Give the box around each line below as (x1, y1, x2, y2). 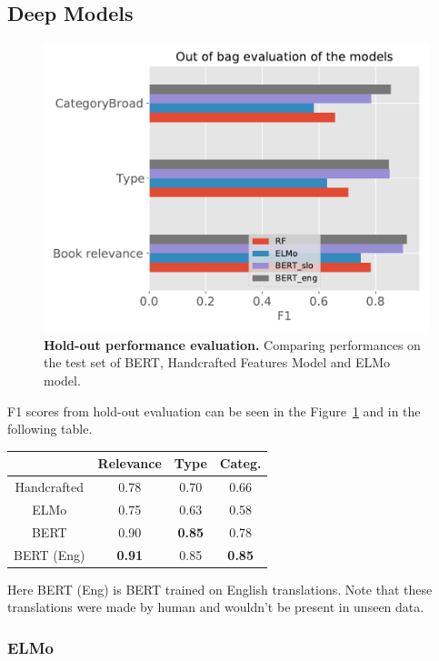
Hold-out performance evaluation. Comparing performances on (44, 335, 421, 354)
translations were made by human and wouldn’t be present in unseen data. (7, 597, 424, 616)
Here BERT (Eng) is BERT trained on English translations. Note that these (7, 579, 433, 598)
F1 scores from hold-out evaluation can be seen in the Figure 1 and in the (7, 401, 421, 420)
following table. (7, 419, 93, 438)
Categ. (219, 454, 262, 473)
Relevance (97, 454, 162, 473)
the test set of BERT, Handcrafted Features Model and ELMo (44, 353, 391, 372)
